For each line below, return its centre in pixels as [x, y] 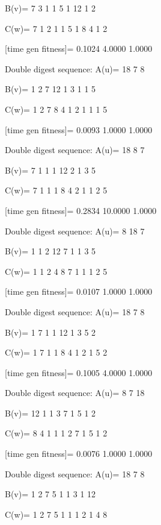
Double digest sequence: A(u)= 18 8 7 [75, 150]
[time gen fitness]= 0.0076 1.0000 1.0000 [79, 454]
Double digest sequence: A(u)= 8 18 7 [75, 231]
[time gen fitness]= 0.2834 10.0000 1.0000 [81, 210]
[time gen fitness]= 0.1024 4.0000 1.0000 [79, 49]
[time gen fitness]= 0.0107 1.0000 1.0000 [79, 291]
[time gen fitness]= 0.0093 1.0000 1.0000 [79, 129]
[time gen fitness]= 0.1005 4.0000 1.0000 [79, 372]
